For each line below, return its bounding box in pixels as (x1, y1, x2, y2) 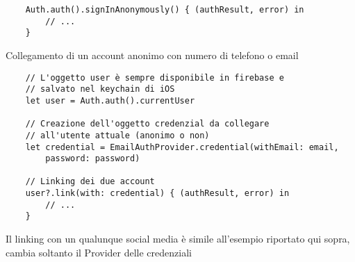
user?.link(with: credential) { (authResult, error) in (25, 188, 290, 199)
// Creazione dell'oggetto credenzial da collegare (25, 119, 270, 129)
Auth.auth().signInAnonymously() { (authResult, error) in (25, 5, 304, 15)
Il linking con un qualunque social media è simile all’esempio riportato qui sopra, (6, 231, 350, 246)
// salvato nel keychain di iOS (25, 84, 175, 95)
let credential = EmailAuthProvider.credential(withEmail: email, (25, 142, 339, 152)
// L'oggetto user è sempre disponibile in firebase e (25, 72, 284, 83)
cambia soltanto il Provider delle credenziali (6, 245, 192, 259)
